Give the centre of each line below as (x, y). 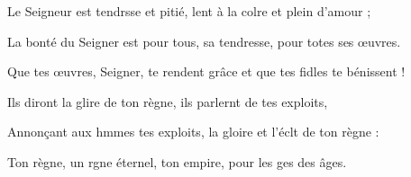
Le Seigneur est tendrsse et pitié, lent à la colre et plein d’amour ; (189, 11)
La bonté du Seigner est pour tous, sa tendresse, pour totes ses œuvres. (204, 41)
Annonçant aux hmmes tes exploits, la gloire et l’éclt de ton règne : (193, 132)
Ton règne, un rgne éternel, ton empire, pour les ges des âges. (177, 161)
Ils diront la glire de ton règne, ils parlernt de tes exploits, (168, 101)
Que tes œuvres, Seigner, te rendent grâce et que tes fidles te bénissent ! (206, 71)
